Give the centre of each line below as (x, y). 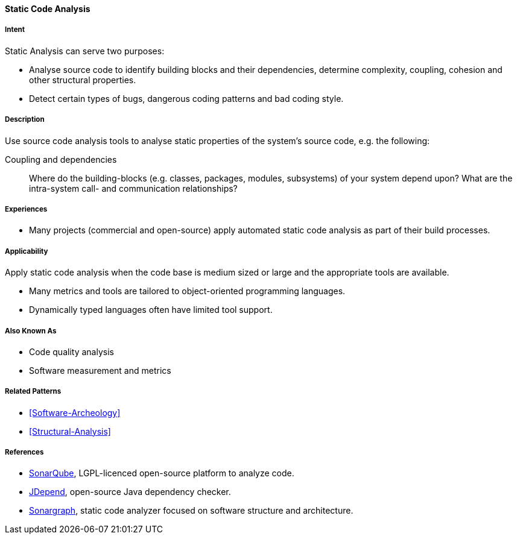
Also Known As (31, 331)
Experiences (26, 209)
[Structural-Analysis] (70, 431)
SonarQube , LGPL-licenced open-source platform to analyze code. (162, 473)
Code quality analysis (71, 351)
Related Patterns (33, 392)
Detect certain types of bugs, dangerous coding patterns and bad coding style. (186, 98)
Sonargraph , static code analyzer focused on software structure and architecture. (191, 511)
